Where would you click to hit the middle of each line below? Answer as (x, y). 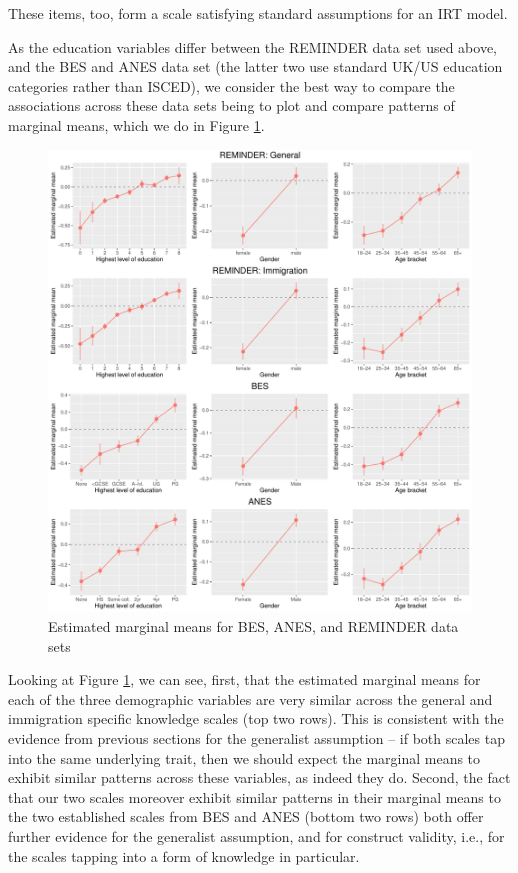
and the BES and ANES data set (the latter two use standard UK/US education (255, 66)
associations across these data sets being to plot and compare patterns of (231, 105)
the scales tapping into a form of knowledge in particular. (184, 855)
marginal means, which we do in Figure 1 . (136, 124)
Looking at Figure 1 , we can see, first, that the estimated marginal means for (244, 679)
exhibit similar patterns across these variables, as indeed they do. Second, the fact (259, 777)
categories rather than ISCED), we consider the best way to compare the (231, 85)
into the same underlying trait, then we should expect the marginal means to (244, 757)
